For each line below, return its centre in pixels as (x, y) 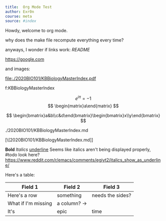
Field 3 (111, 187)
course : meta (19, 16)
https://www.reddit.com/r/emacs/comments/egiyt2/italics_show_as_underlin (83, 160)
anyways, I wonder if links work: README (48, 49)
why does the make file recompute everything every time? (64, 40)
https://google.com (25, 59)
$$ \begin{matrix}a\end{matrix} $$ (83, 106)
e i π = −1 (83, 98)
